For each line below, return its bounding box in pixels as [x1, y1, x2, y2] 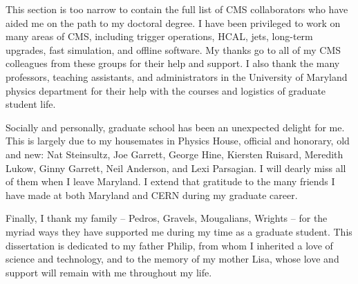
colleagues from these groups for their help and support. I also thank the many [6, 56, 340, 70]
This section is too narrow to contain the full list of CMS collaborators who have [6, 2, 348, 16]
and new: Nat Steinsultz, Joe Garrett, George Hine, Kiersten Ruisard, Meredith [6, 146, 343, 161]
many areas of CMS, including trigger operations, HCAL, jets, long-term [6, 29, 313, 44]
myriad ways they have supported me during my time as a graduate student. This [6, 224, 352, 238]
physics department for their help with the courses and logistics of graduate [6, 83, 326, 97]
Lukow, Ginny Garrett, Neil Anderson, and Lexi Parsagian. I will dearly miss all [6, 160, 346, 175]
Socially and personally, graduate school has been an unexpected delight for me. [6, 120, 345, 134]
